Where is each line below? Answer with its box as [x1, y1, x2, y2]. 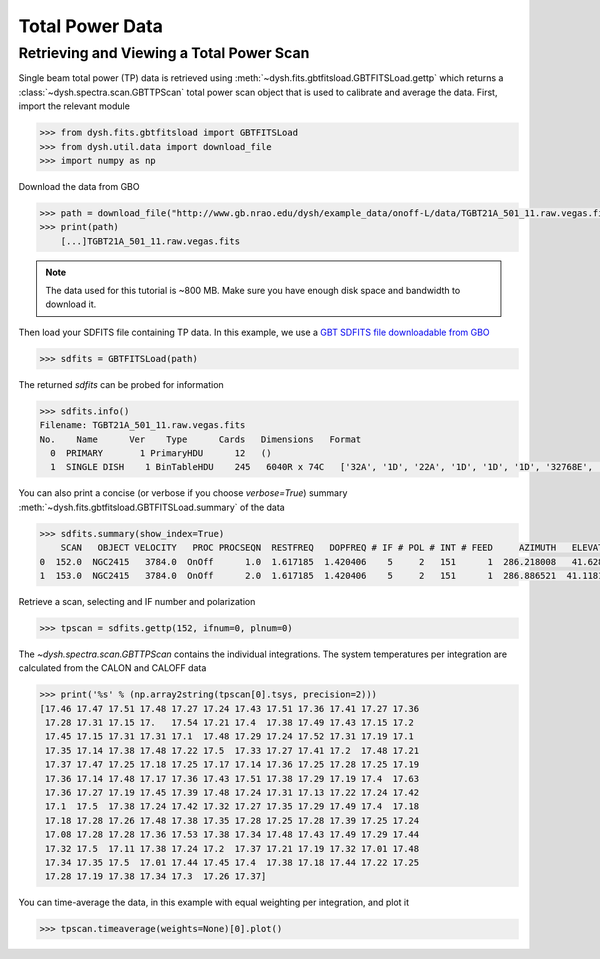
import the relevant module [18, 100, 130, 112]
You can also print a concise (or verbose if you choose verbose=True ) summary [18, 487, 348, 499]
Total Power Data [18, 15, 164, 37]
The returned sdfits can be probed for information [18, 378, 224, 390]
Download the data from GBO [18, 180, 140, 192]
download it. [45, 298, 97, 310]
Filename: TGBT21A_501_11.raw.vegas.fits [39, 420, 246, 431]
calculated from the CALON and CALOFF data [18, 662, 207, 674]
